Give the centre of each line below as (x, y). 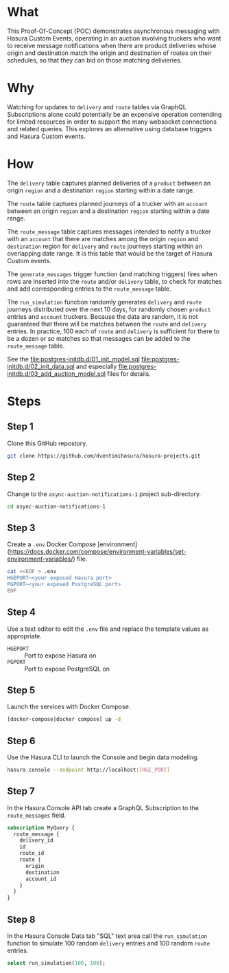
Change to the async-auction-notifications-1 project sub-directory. (104, 494)
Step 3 (21, 527)
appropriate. (25, 636)
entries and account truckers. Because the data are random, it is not (103, 316)
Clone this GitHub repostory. (47, 443)
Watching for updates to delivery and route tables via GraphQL (97, 107)
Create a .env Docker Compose (51, 544)
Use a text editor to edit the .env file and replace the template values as (108, 629)
